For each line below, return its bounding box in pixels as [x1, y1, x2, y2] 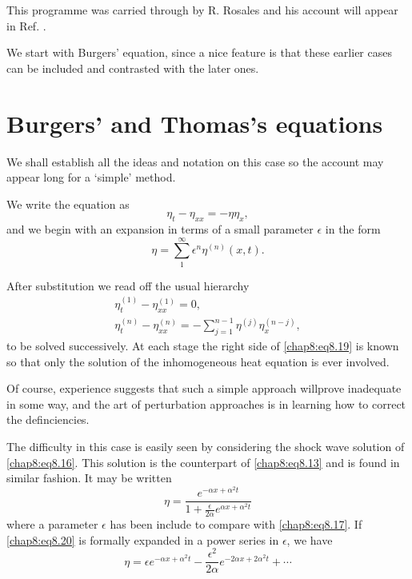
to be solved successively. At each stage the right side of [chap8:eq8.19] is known [6, 337, 399, 353]
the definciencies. [6, 411, 90, 428]
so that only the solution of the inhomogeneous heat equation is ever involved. [6, 353, 390, 369]
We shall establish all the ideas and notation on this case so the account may [6, 153, 384, 170]
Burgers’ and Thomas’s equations [6, 106, 383, 139]
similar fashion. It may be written [6, 469, 172, 486]
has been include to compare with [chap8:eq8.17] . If [110, 515, 362, 532]
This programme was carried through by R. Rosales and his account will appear [6, 2, 398, 18]
